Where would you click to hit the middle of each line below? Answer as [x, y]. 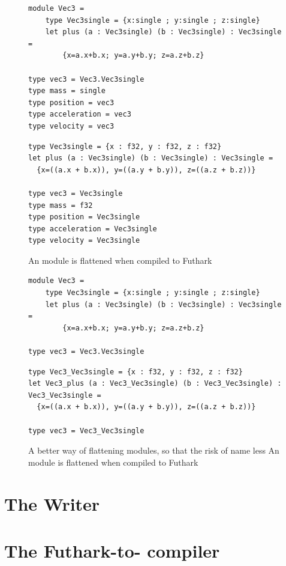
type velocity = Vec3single [84, 241]
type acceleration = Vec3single [93, 229]
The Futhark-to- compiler [112, 550]
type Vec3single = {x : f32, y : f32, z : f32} [125, 146]
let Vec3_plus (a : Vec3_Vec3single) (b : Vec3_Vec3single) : [155, 384]
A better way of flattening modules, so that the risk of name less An [154, 450]
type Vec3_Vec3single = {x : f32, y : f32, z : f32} [136, 372]
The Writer [52, 503]
